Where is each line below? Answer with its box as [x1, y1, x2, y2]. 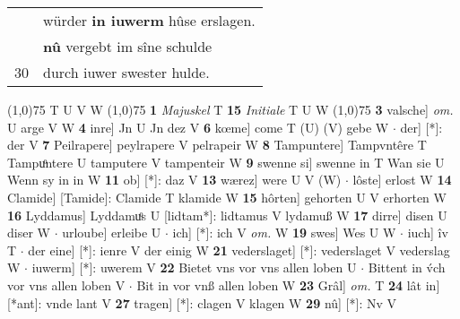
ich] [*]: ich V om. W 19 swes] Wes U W [172, 223, 396, 242]
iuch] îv [407, 223, 448, 242]
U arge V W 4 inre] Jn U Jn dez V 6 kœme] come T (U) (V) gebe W [7, 117, 389, 136]
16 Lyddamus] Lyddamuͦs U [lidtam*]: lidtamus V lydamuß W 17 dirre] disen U [7, 205, 447, 224]
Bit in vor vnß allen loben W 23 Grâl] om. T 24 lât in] [136, 275, 440, 294]
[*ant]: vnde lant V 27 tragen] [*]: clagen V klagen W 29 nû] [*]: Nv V [7, 293, 397, 312]
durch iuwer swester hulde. [43, 62, 210, 82]
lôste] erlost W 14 [352, 170, 452, 189]
